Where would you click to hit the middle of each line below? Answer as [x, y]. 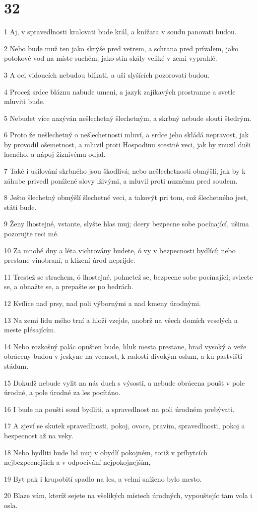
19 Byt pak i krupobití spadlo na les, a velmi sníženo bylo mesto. [103, 478]
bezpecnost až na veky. [39, 435]
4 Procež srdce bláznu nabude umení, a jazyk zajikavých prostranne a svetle [120, 91]
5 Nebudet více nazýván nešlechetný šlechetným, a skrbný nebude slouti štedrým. [128, 118]
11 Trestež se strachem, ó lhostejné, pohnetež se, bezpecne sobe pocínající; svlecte [128, 276]
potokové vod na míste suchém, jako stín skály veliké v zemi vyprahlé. [111, 58]
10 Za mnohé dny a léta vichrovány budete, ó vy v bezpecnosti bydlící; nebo [120, 250]
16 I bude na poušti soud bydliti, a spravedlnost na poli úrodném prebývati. [119, 409]
